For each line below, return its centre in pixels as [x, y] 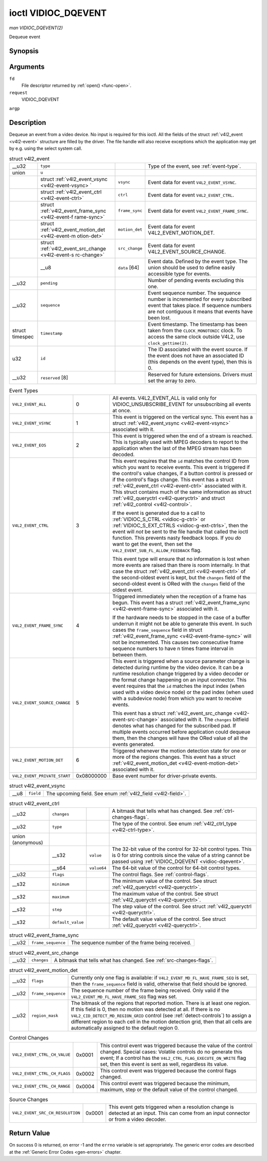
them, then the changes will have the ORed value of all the [180, 738]
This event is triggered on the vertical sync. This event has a [182, 417]
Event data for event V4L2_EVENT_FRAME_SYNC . [198, 211]
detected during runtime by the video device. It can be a [178, 668]
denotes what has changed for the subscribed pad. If [174, 726]
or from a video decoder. [137, 1119]
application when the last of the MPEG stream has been [177, 448]
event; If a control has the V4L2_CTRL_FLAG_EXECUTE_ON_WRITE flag [173, 1058]
